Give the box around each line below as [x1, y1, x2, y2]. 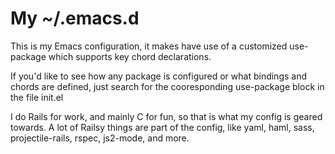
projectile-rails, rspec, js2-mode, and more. [10, 132, 190, 144]
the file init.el [10, 91, 64, 103]
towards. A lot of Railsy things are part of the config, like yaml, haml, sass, [10, 121, 315, 133]
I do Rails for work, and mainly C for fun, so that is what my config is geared [10, 110, 323, 122]
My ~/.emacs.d [10, 7, 140, 30]
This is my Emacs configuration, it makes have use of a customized [10, 40, 288, 52]
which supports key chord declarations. [48, 50, 212, 62]
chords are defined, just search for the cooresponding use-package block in [10, 80, 325, 92]
